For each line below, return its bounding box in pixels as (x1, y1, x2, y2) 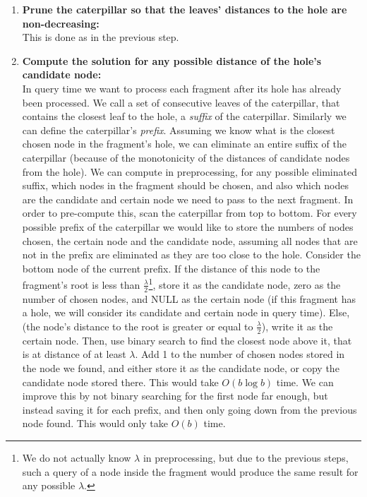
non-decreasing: (22, 16, 100, 30)
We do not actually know (22, 450, 131, 465)
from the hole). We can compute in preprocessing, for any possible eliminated (22, 164, 357, 179)
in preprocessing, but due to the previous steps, (143, 450, 349, 465)
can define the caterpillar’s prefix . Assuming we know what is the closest (22, 122, 335, 137)
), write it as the (261, 318, 333, 333)
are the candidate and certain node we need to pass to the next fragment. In (22, 191, 354, 206)
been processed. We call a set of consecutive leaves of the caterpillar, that (22, 95, 340, 109)
